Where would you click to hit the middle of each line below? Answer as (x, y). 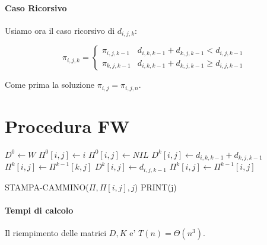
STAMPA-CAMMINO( (47, 187)
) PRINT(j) (155, 187)
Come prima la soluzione (50, 85)
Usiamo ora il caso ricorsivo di (60, 30)
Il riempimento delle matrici (56, 233)
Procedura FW (67, 125)
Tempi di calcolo (39, 210)
